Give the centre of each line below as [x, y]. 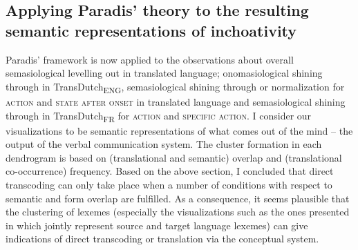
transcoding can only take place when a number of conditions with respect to [169, 184]
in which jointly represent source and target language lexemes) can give [157, 225]
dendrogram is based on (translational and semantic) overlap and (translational [174, 157]
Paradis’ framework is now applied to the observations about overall [150, 59]
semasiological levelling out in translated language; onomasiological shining [164, 73]
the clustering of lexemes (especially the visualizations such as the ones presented [178, 212]
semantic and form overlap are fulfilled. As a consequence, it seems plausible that [178, 198]
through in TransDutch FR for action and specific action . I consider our [159, 116]
